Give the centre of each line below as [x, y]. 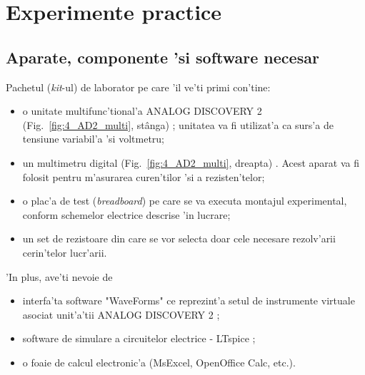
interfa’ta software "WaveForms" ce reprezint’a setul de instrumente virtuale [189, 300]
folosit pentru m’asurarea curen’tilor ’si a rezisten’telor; [144, 176]
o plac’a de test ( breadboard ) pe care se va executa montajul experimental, [185, 201]
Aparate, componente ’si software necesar [162, 57]
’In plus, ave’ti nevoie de [59, 276]
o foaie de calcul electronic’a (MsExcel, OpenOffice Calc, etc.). [159, 362]
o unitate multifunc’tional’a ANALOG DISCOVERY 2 [142, 111]
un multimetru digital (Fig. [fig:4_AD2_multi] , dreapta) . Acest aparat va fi [191, 162]
